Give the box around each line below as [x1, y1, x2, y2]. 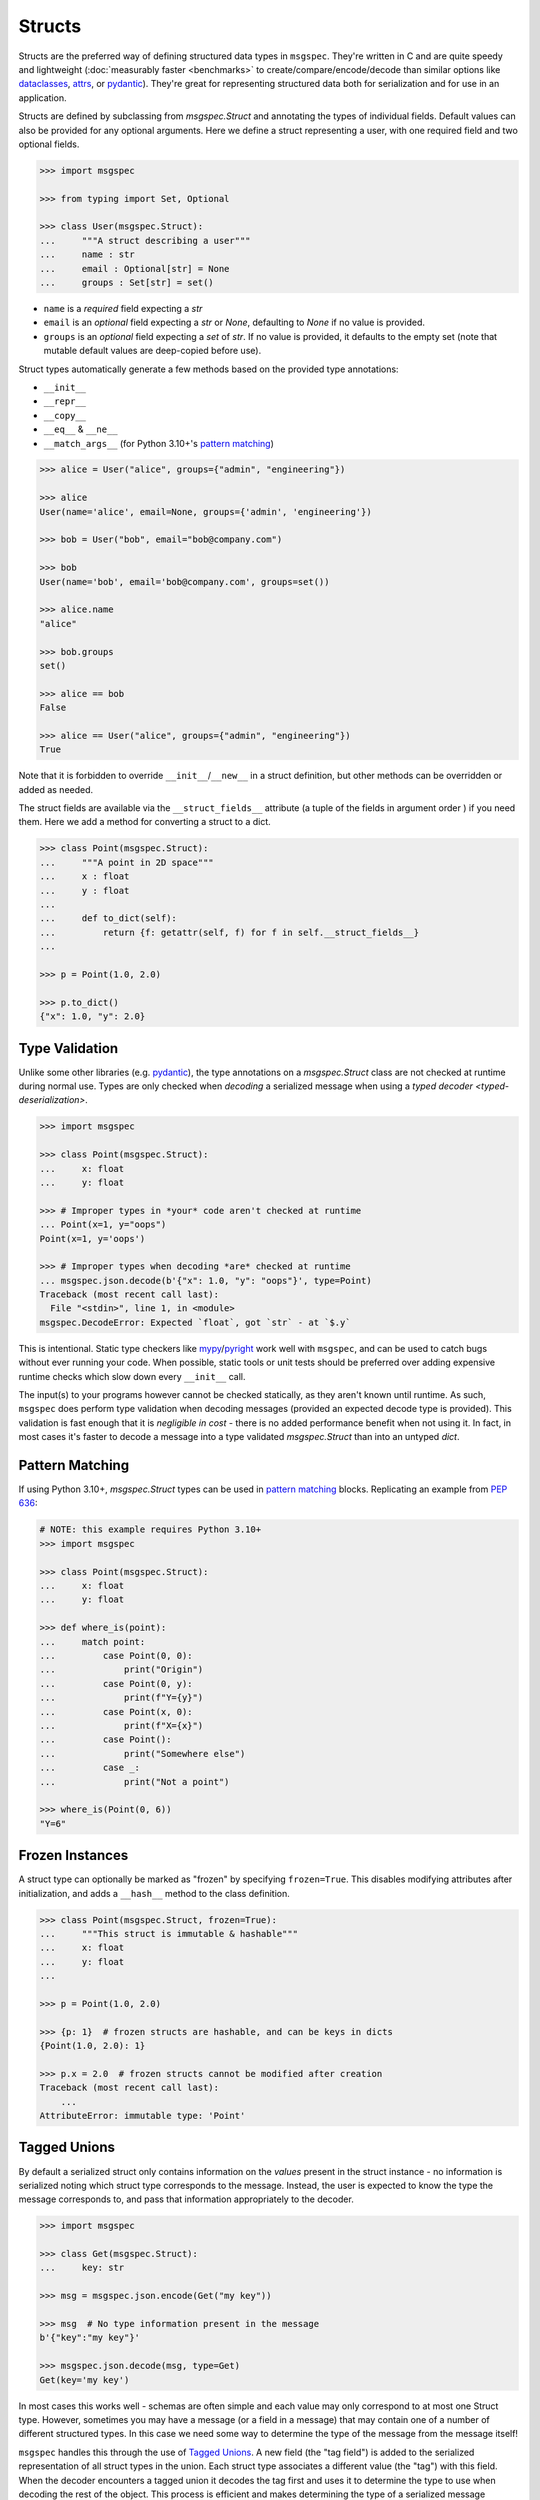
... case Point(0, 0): [39, 1650, 194, 1661]
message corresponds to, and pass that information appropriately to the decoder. [18, 2193, 354, 2205]
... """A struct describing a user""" [39, 235, 251, 246]
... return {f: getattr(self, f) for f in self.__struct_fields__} [39, 926, 420, 938]
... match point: [39, 1636, 146, 1647]
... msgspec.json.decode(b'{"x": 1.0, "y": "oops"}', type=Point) [39, 1275, 372, 1286]
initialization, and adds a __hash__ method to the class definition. [18, 1887, 290, 1899]
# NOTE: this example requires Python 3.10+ [39, 1524, 262, 1535]
